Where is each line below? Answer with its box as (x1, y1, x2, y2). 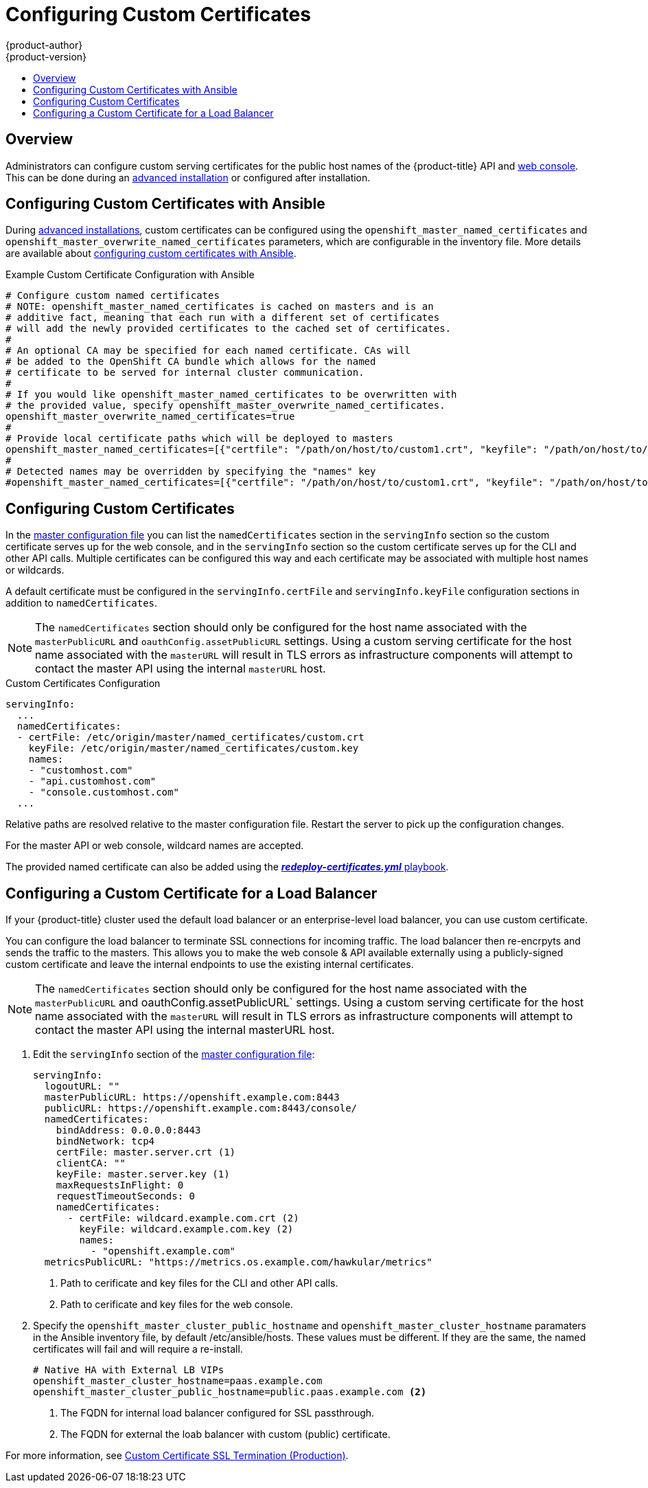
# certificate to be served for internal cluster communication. (5, 367, 364, 379)
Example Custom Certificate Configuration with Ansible (5, 269, 255, 281)
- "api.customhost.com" (28, 776, 157, 787)
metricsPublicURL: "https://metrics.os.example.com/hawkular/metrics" (44, 1256, 432, 1268)
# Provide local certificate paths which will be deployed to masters (5, 433, 393, 444)
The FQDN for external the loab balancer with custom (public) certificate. (60, 1428, 391, 1441)
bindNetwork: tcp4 (56, 1136, 155, 1147)
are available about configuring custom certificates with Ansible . (5, 247, 297, 260)
